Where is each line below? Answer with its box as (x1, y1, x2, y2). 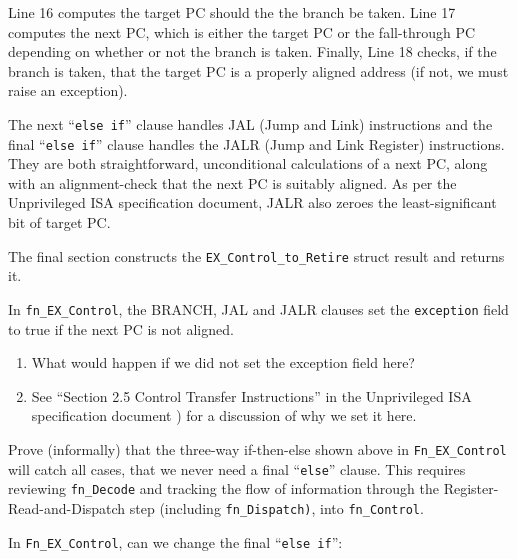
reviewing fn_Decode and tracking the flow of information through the (8, 478, 439, 499)
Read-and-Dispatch (8, 497, 126, 518)
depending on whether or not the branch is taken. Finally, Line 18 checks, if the (8, 41, 497, 62)
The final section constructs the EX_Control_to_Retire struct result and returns (8, 245, 505, 266)
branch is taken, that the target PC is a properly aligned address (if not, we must (8, 60, 509, 81)
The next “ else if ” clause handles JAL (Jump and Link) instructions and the (8, 113, 493, 134)
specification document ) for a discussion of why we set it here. (31, 405, 417, 426)
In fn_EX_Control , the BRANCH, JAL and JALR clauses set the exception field (8, 298, 509, 319)
